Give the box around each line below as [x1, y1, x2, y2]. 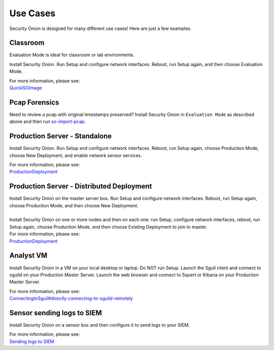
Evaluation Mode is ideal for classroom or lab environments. [9, 52, 134, 58]
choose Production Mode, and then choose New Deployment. [9, 202, 139, 208]
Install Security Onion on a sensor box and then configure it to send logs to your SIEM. [9, 322, 190, 328]
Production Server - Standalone [9, 132, 112, 141]
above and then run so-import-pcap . [9, 118, 86, 124]
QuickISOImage [9, 85, 43, 91]
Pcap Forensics [9, 98, 59, 107]
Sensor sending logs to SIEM [9, 308, 102, 317]
